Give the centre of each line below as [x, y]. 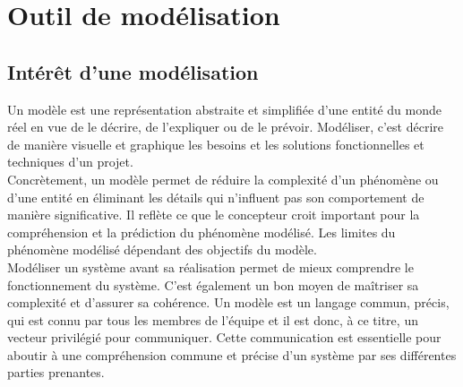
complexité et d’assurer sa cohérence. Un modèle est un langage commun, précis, [228, 302]
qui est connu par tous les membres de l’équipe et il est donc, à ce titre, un [213, 319]
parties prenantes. [56, 372]
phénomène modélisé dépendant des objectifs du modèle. [162, 249]
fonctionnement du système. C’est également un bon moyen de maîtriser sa [213, 284]
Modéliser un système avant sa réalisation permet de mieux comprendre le [210, 267]
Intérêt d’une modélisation [133, 71]
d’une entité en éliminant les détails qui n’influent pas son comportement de [216, 197]
